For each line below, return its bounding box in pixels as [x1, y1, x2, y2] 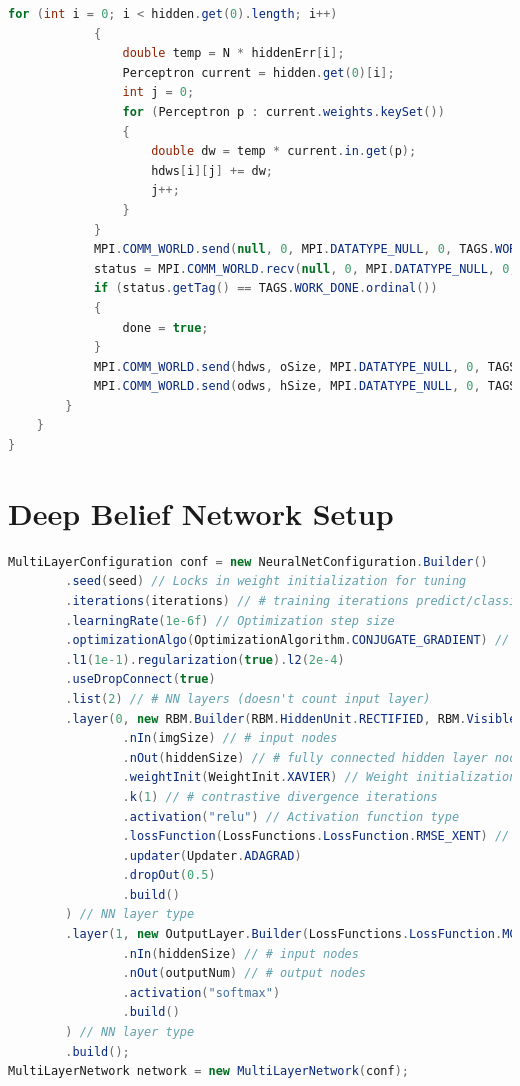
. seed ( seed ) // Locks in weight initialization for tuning [65, 574, 467, 589]
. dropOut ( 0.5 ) [122, 868, 216, 883]
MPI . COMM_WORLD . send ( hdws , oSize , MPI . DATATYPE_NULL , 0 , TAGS [93, 359, 517, 374]
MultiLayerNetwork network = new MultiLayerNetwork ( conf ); [8, 1064, 409, 1079]
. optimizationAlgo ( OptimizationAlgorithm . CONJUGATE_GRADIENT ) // [65, 633, 510, 648]
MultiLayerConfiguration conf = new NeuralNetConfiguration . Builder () [8, 554, 488, 569]
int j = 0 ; [122, 85, 195, 100]
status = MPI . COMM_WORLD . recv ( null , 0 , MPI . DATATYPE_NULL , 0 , [93, 261, 517, 276]
